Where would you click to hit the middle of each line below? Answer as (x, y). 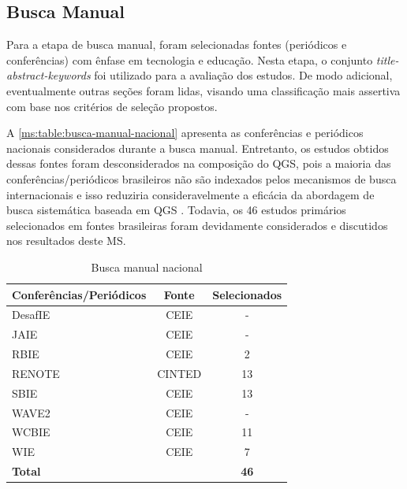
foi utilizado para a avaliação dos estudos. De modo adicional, (243, 75)
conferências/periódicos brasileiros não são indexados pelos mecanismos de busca (202, 178)
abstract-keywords (49, 75)
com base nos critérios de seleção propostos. (112, 106)
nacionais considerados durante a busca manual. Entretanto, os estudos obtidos (198, 148)
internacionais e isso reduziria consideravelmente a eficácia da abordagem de (190, 194)
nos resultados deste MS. (66, 241)
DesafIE (31, 315)
